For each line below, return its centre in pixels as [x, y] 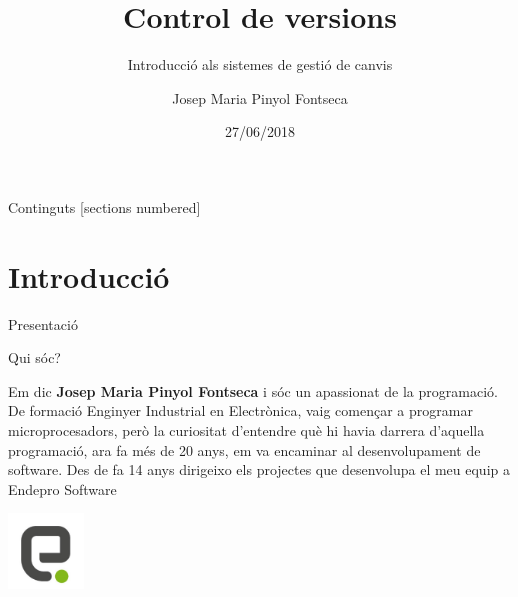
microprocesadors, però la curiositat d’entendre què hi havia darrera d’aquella [246, 430]
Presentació [43, 323]
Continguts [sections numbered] [104, 206]
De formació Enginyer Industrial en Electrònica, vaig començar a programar [240, 410]
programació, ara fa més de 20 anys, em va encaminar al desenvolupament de [244, 449]
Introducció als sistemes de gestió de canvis [260, 64]
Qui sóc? [34, 357]
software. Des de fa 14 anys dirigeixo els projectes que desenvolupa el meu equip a [259, 469]
